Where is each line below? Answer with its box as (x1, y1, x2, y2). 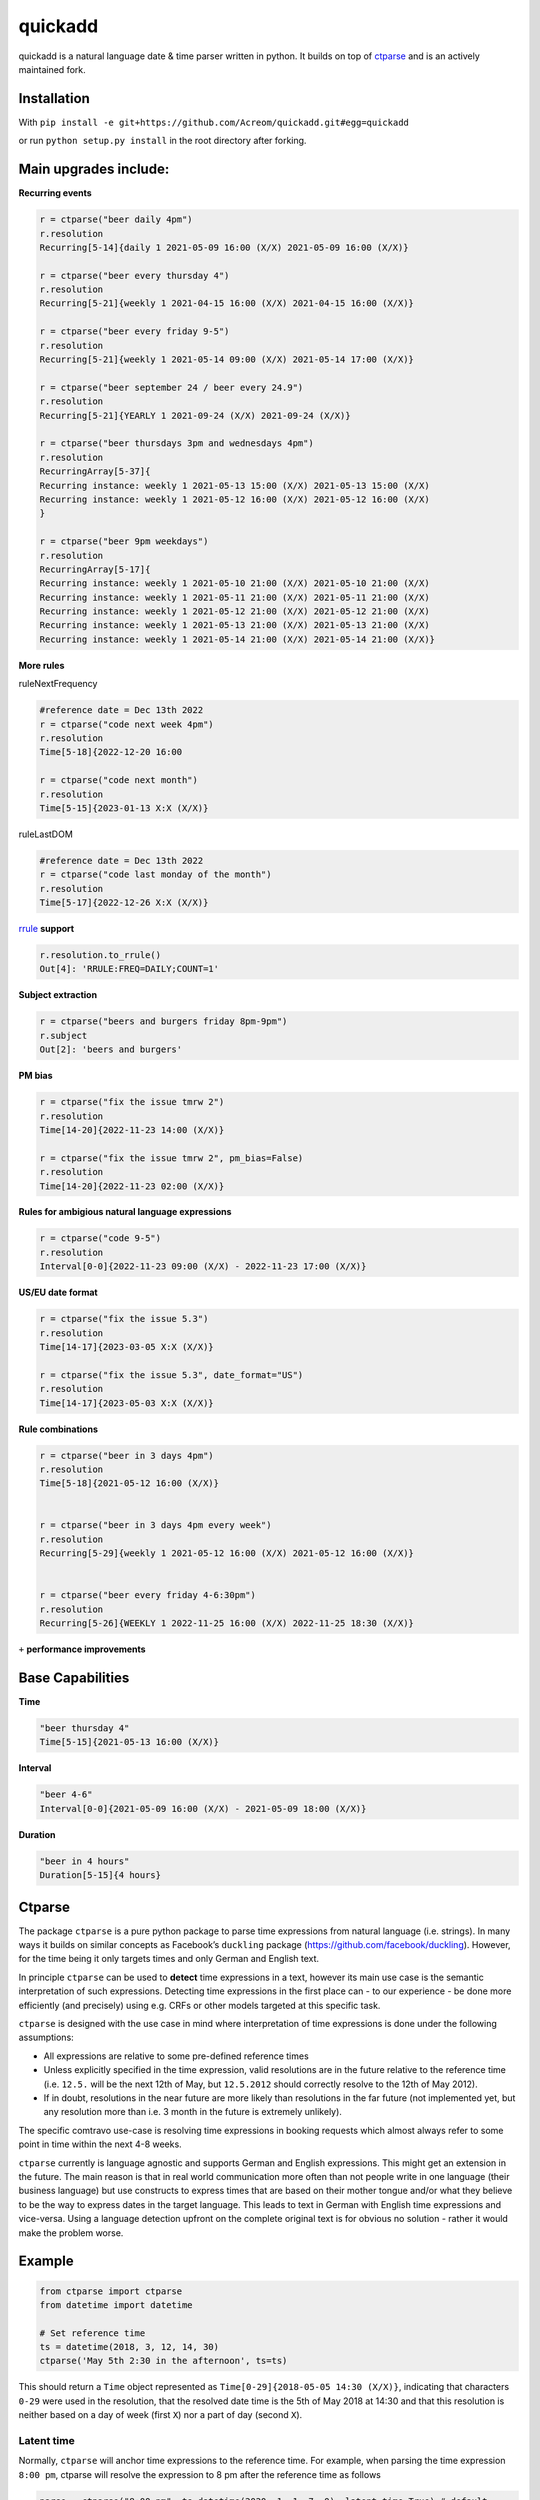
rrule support (18, 923, 75, 935)
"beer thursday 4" (39, 1723, 130, 1734)
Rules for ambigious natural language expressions (18, 1206, 232, 1218)
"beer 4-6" (39, 1789, 93, 1800)
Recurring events (18, 187, 92, 199)
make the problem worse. (18, 2226, 124, 2239)
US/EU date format (18, 1286, 99, 1299)
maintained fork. (18, 63, 87, 75)
